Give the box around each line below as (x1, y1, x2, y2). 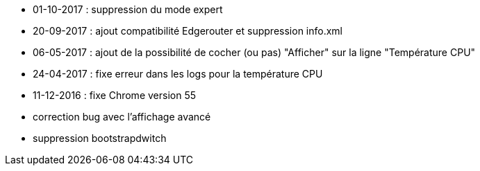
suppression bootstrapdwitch (33, 132, 167, 144)
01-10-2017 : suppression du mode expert (33, 3, 223, 15)
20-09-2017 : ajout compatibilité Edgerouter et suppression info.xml (33, 25, 342, 37)
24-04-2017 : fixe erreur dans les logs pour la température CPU (33, 68, 323, 80)
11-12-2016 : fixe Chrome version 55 (33, 89, 197, 101)
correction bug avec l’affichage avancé (33, 111, 211, 123)
